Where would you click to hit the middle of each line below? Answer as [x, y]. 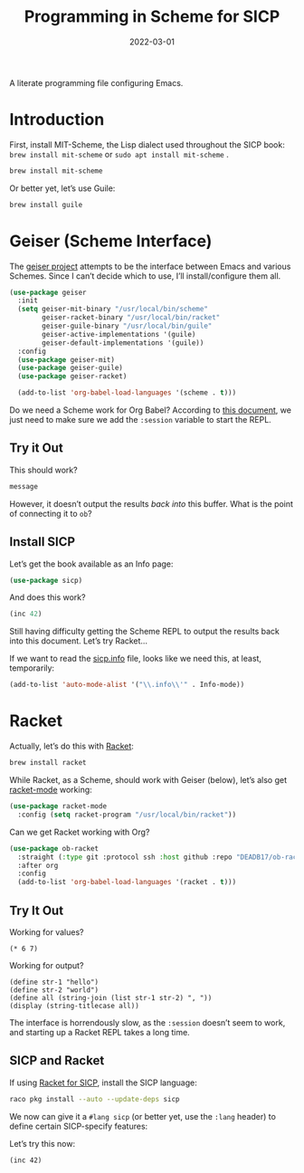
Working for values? [47, 932]
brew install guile [46, 205]
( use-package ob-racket [54, 848]
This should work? [44, 470]
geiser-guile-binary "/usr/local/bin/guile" [127, 326]
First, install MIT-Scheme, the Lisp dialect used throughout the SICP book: [147, 144]
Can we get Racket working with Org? [80, 832]
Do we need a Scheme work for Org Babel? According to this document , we [151, 410]
